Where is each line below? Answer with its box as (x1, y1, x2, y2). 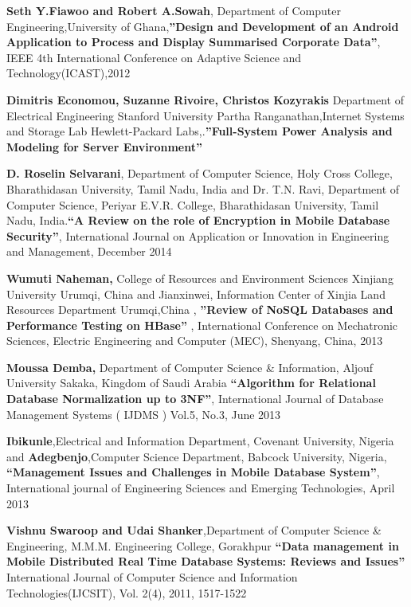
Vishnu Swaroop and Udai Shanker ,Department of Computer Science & (6, 522, 382, 538)
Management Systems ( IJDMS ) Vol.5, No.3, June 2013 (6, 405, 281, 422)
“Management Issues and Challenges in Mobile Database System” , (6, 464, 380, 480)
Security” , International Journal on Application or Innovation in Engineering (6, 227, 389, 244)
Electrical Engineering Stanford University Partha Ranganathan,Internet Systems (6, 107, 405, 123)
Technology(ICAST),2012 (6, 65, 131, 81)
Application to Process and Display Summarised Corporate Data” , (6, 33, 381, 50)
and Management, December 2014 (6, 243, 172, 260)
